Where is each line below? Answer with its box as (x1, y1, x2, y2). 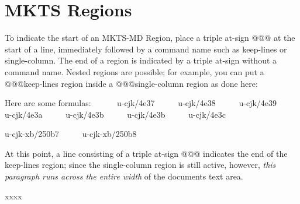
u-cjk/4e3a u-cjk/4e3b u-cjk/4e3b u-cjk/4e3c (5, 108, 226, 120)
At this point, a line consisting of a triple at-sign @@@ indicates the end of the (5, 147, 288, 159)
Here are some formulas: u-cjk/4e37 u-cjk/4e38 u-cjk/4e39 (5, 97, 277, 109)
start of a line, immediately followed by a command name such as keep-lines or (5, 43, 287, 55)
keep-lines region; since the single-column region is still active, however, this (5, 159, 276, 171)
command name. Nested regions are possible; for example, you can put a (5, 65, 264, 78)
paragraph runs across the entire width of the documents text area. (5, 170, 243, 182)
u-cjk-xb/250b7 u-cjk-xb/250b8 (5, 128, 137, 140)
